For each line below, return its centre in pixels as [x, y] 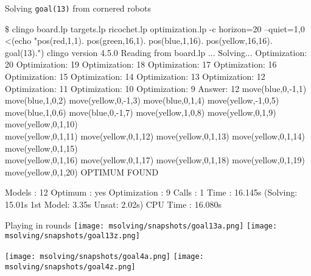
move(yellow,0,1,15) [41, 148]
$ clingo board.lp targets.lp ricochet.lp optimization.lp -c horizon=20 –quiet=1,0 [155, 28]
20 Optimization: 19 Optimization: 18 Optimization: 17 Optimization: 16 [141, 64]
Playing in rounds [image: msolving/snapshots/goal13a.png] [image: [141, 225]
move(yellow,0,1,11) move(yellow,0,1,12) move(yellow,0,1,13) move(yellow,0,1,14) [155, 136]
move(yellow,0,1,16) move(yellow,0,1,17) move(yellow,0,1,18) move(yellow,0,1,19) [155, 160]
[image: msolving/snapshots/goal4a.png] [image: [104, 256]
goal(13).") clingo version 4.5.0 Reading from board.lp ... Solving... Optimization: [156, 52]
